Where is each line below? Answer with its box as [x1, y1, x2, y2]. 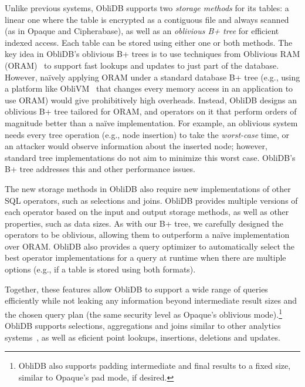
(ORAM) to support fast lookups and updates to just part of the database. [5, 59, 279, 71]
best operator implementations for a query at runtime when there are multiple [5, 251, 286, 264]
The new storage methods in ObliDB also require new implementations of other [5, 182, 291, 194]
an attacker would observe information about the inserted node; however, [5, 140, 267, 152]
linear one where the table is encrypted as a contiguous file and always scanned [5, 13, 289, 25]
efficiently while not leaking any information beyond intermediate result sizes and [5, 294, 297, 307]
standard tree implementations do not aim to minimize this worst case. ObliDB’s [5, 151, 296, 163]
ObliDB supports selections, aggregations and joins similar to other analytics [5, 319, 281, 332]
